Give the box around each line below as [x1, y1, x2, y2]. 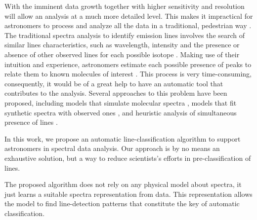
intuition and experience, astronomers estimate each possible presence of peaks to [4, 59, 252, 69]
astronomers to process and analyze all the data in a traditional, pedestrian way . [4, 20, 252, 31]
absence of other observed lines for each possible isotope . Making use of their [4, 49, 240, 59]
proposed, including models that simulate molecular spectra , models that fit [4, 97, 237, 108]
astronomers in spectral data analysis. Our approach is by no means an [4, 143, 220, 153]
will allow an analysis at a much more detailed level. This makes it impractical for [4, 10, 253, 21]
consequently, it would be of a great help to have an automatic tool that [4, 78, 223, 88]
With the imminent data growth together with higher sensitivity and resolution [4, 1, 245, 11]
